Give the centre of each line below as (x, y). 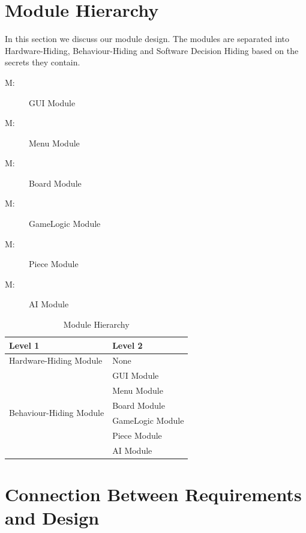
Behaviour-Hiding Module (57, 413)
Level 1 (24, 345)
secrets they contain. (43, 62)
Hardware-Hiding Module (56, 360)
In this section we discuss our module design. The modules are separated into (147, 39)
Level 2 (127, 345)
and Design (52, 517)
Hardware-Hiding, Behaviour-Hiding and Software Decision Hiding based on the (152, 50)
